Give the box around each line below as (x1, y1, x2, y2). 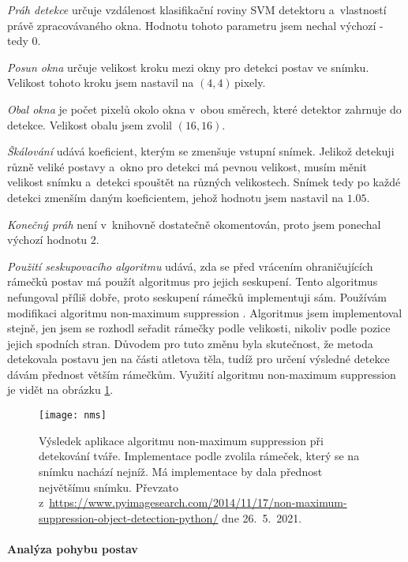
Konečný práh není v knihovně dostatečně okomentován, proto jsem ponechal (7, 215, 381, 232)
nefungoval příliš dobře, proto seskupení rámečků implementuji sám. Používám (7, 288, 387, 305)
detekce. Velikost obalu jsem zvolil (7, 116, 172, 133)
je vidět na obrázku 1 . (7, 381, 114, 398)
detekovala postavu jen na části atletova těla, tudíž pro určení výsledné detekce (7, 350, 390, 367)
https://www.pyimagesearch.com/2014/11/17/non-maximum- (49, 494, 347, 511)
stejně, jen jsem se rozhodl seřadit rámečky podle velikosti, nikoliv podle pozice (7, 320, 391, 336)
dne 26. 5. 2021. (222, 509, 302, 526)
